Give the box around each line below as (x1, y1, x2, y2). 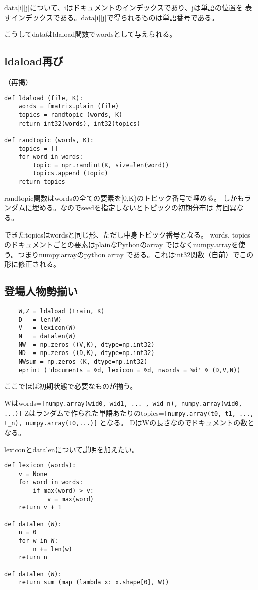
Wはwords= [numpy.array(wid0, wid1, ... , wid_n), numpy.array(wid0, (4, 398, 242, 408)
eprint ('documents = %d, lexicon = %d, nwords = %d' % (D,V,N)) (18, 366, 241, 374)
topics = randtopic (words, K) (18, 111, 123, 119)
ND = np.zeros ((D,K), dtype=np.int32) (18, 349, 155, 357)
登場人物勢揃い (4, 283, 78, 299)
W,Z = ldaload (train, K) (18, 308, 105, 315)
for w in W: (18, 537, 58, 545)
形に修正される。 (4, 259, 60, 269)
